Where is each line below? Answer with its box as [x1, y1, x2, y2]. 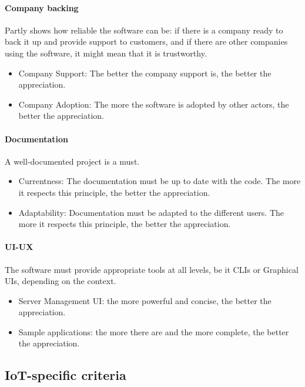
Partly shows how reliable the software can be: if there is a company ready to [5, 24, 283, 36]
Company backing [5, 1, 79, 14]
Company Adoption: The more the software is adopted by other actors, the [18, 98, 289, 110]
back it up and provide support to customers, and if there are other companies [5, 35, 288, 48]
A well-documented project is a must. [5, 155, 140, 167]
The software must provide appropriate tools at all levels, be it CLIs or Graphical [5, 263, 299, 275]
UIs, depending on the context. [5, 275, 116, 287]
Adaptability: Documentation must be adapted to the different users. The [18, 206, 284, 218]
